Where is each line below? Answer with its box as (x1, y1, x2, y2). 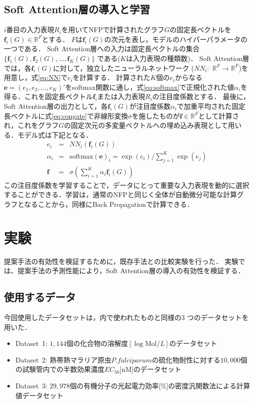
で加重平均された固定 (177, 101, 246, 111)
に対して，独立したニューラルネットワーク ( (53, 62, 194, 73)
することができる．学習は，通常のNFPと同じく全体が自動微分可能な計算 (4, 189, 237, 200)
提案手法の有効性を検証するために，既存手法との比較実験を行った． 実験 (4, 256, 238, 266)
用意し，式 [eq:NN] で (4, 72, 68, 82)
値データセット (15, 390, 63, 400)
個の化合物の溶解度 (66, 338, 128, 348)
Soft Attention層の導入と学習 (4, 1, 150, 17)
